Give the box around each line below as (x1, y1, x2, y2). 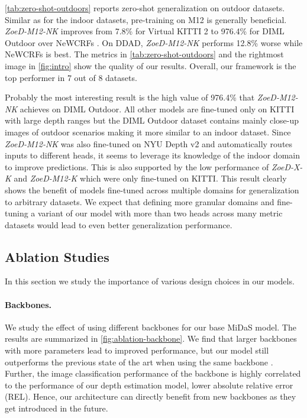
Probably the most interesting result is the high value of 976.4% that (5, 91, 255, 103)
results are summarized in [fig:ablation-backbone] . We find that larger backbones (5, 332, 297, 345)
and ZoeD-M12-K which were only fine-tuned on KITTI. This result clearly (14, 172, 287, 184)
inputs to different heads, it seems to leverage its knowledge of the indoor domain (5, 149, 300, 161)
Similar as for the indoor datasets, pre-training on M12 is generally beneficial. (5, 13, 287, 25)
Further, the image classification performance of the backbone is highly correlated (5, 367, 301, 380)
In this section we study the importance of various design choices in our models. (5, 275, 295, 287)
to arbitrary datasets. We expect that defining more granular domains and (5, 195, 274, 208)
